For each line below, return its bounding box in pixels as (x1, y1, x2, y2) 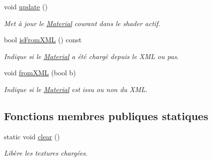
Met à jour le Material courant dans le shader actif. (4, 18, 161, 28)
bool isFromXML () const (4, 34, 82, 45)
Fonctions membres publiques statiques (4, 108, 209, 123)
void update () (4, 1, 48, 11)
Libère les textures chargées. (4, 148, 88, 158)
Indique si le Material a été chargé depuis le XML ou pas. (4, 51, 179, 61)
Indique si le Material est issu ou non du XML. (4, 84, 148, 94)
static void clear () (4, 131, 60, 141)
